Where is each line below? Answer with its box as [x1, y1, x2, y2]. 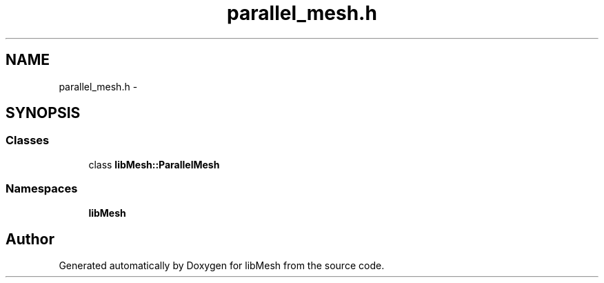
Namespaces [6, 182, 78, 196]
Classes [6, 133, 50, 148]
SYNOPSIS [6, 104, 81, 122]
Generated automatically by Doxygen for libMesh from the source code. [59, 260, 385, 272]
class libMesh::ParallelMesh [88, 158, 220, 170]
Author [6, 230, 54, 248]
